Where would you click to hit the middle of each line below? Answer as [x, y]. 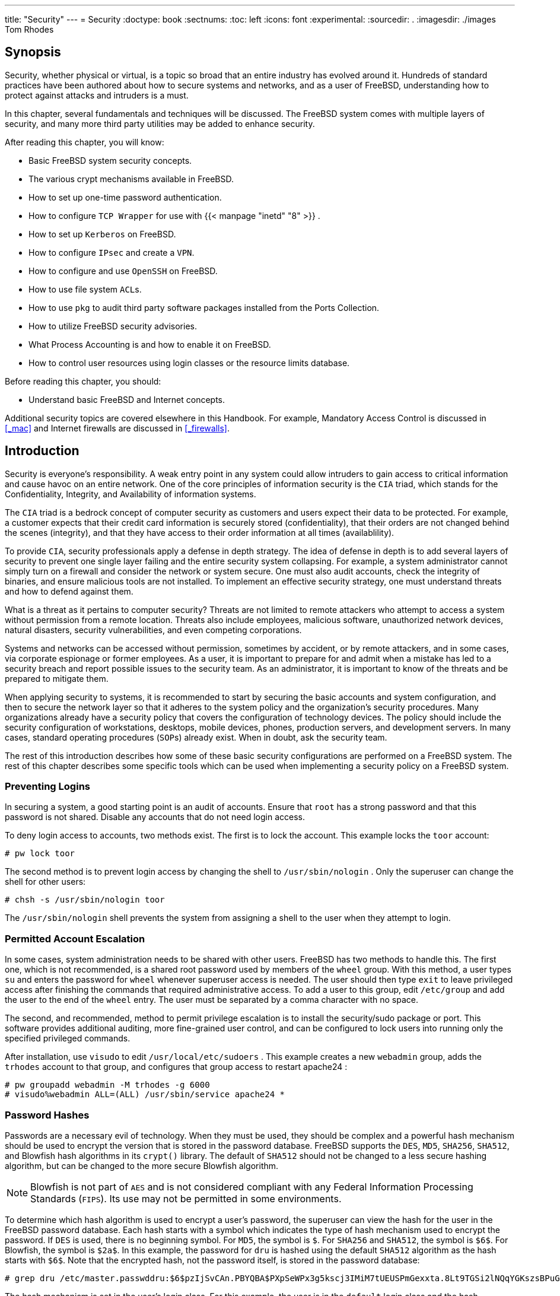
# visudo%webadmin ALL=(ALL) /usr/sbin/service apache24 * [145, 1095]
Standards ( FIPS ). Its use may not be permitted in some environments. [186, 1198]
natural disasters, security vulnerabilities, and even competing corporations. [153, 630]
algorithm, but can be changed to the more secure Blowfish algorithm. [142, 1165]
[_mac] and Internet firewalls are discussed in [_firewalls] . [117, 428]
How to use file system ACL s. [85, 289]
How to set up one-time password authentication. [125, 197]
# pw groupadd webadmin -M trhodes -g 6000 [107, 1085]
